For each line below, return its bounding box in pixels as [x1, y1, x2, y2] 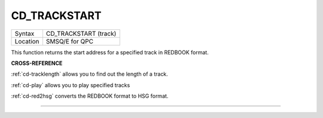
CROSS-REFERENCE [11, 60, 63, 67]
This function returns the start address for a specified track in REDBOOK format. [11, 48, 209, 56]
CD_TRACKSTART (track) [45, 29, 117, 38]
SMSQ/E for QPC [45, 37, 94, 45]
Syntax [14, 29, 35, 38]
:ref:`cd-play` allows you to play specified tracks [11, 81, 130, 89]
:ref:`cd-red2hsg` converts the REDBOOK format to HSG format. [11, 92, 169, 100]
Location [14, 37, 39, 45]
